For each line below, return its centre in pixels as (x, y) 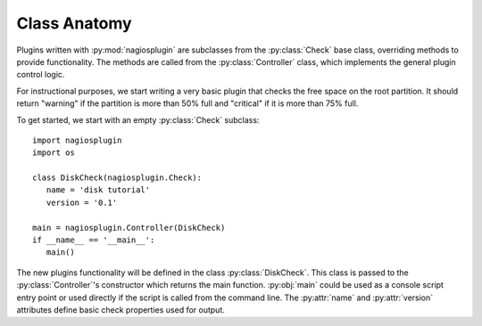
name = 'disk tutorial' (98, 190)
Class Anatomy (75, 23)
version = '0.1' (82, 202)
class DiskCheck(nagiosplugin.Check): (117, 178)
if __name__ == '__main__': (94, 240)
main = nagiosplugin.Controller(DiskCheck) (129, 228)
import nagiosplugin (77, 140)
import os (54, 153)
